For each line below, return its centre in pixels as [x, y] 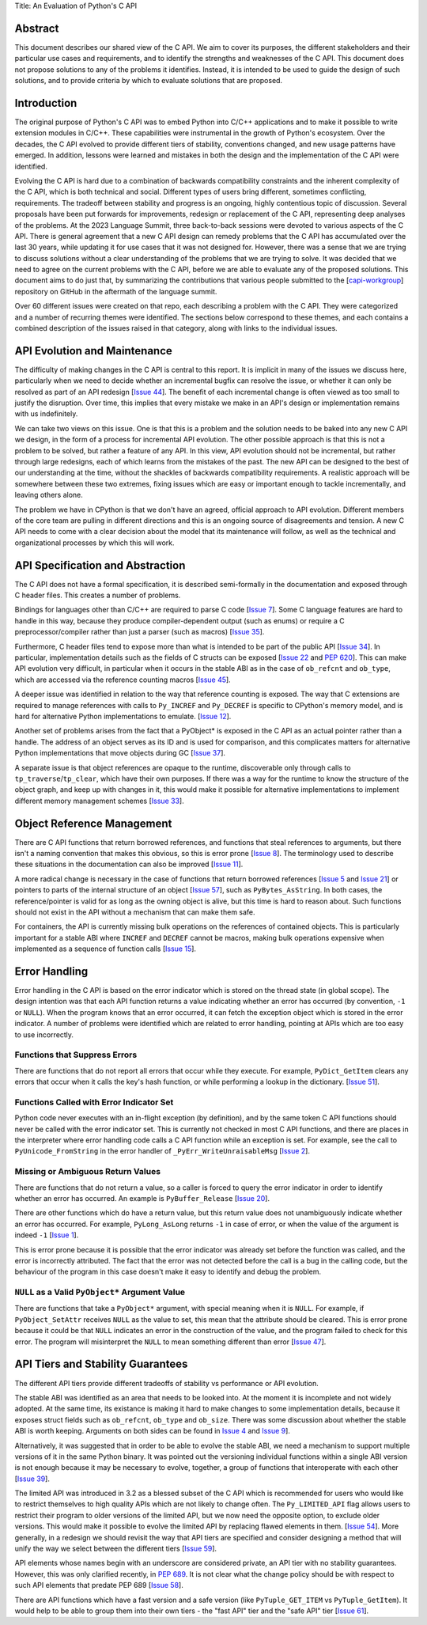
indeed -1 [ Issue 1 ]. [47, 1235]
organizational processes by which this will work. [94, 543]
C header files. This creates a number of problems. [98, 595]
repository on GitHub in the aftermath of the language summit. [116, 291]
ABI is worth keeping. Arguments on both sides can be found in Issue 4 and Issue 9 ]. [152, 1431]
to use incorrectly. [44, 1034]
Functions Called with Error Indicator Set [94, 1102]
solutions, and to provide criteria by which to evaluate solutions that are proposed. [149, 81]
